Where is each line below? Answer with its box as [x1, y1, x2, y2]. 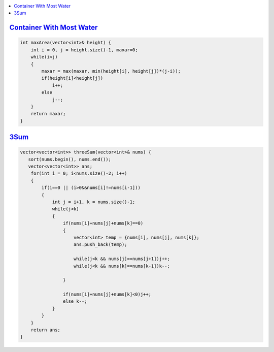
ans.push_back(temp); [74, 242, 127, 247]
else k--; [62, 299, 87, 304]
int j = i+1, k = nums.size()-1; [52, 199, 135, 205]
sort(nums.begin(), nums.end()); [28, 156, 112, 162]
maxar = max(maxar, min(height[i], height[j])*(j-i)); [41, 68, 181, 74]
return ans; [30, 327, 61, 333]
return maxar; [30, 111, 66, 117]
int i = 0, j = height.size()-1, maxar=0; [30, 47, 138, 53]
